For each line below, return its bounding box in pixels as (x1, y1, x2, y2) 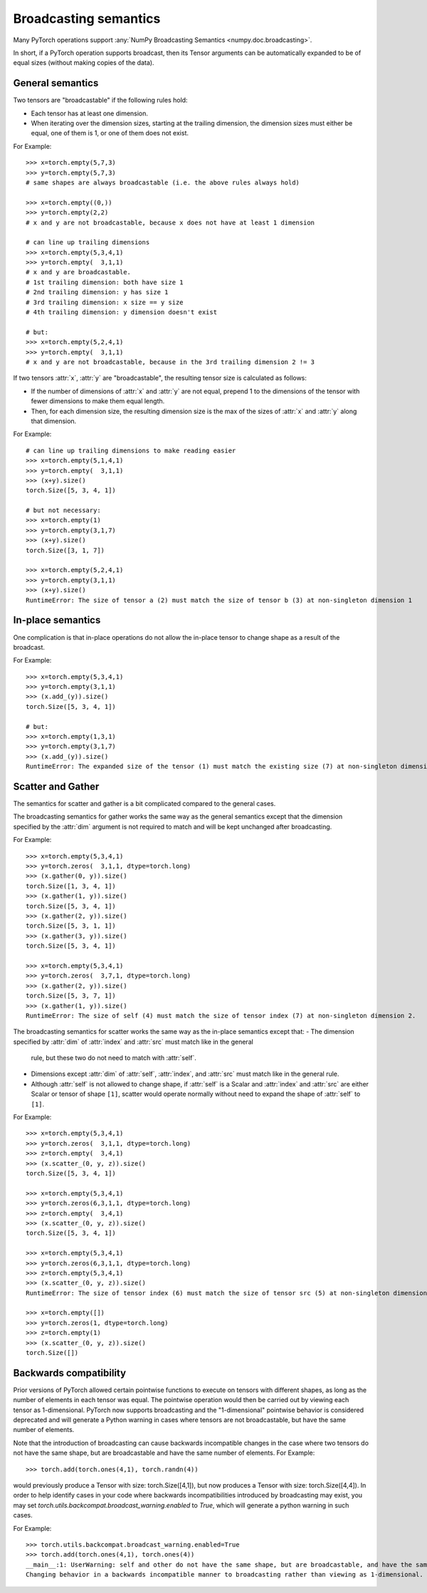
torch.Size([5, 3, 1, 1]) (26, 922, 117, 930)
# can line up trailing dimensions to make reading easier (26, 446, 236, 455)
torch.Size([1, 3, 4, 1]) (26, 882, 117, 890)
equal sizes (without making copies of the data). (13, 58, 154, 67)
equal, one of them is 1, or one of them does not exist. (31, 129, 189, 137)
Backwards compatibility (13, 1366, 127, 1379)
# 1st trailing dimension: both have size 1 (26, 278, 184, 286)
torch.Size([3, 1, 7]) (26, 546, 105, 554)
